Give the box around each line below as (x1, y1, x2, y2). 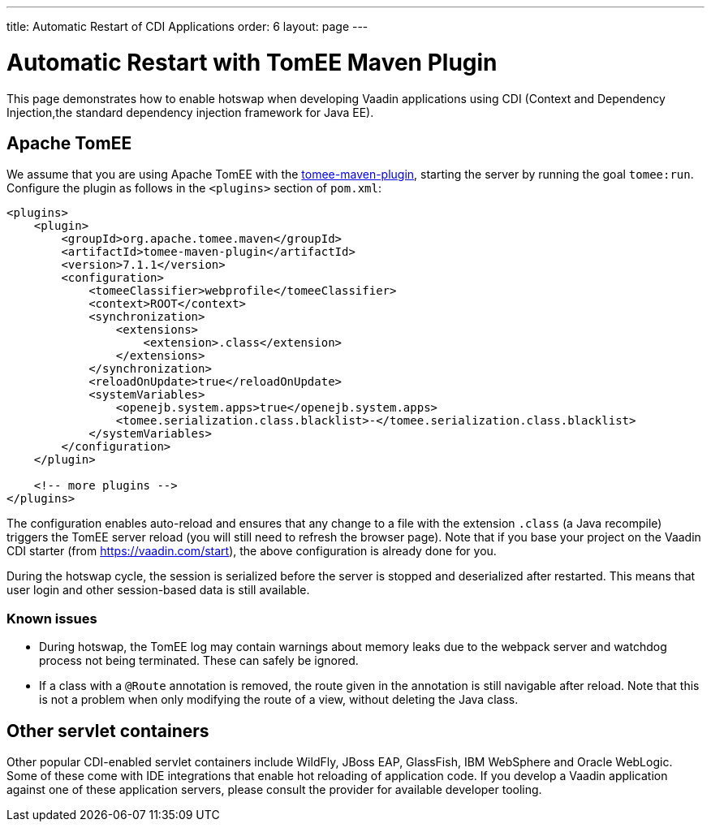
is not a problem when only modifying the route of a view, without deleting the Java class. (39, 692, 519, 707)
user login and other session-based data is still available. (6, 583, 310, 597)
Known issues (6, 610, 97, 627)
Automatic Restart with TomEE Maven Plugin (6, 48, 498, 76)
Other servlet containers (6, 720, 209, 741)
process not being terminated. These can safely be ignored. (39, 653, 359, 668)
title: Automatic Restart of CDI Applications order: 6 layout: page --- (6, 19, 368, 33)
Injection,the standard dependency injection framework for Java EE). (6, 105, 374, 119)
